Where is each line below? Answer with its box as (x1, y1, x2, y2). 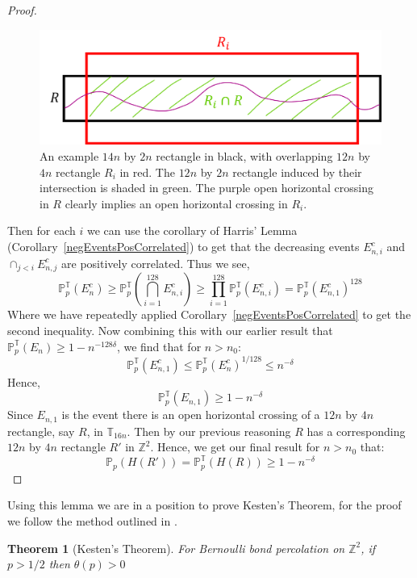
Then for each (7, 222, 76, 239)
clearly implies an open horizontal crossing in (65, 195, 288, 212)
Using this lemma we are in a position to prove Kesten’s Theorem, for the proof (7, 496, 402, 513)
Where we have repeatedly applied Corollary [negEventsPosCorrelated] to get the (7, 306, 411, 323)
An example (40, 148, 99, 165)
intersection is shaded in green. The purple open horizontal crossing (40, 179, 373, 196)
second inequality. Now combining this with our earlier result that (7, 322, 333, 339)
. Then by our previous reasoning (127, 422, 291, 439)
